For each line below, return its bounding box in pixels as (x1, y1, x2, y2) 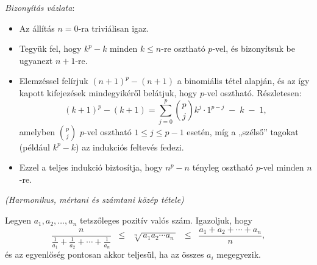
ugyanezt (19, 54, 53, 66)
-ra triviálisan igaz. (78, 21, 149, 34)
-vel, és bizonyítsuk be (212, 42, 295, 55)
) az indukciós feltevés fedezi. (76, 140, 184, 153)
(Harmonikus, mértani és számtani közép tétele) (5, 193, 184, 206)
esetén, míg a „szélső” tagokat (187, 125, 299, 138)
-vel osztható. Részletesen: (204, 86, 302, 99)
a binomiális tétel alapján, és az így (177, 74, 310, 87)
